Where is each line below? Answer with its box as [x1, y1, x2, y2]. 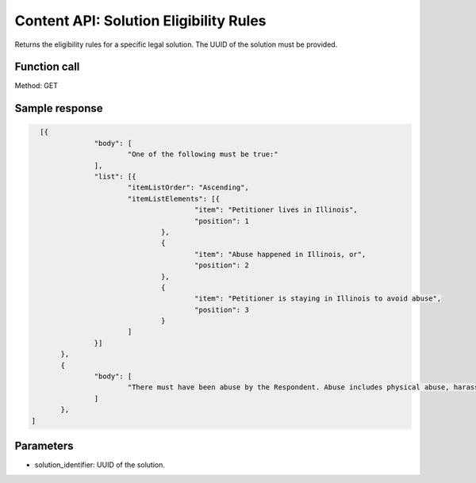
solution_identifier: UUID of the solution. [34, 460, 166, 470]
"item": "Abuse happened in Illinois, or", [194, 250, 367, 259]
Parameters [14, 439, 74, 453]
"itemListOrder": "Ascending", [127, 183, 249, 192]
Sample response [14, 102, 103, 115]
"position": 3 [194, 305, 249, 314]
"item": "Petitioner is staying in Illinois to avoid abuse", [194, 294, 442, 303]
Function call [14, 60, 80, 74]
